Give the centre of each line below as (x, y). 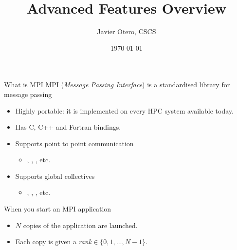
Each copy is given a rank (54, 241)
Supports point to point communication (74, 143)
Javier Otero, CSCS (127, 31)
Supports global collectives (55, 176)
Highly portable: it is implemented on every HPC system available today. (124, 110)
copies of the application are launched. (80, 225)
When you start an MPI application (58, 209)
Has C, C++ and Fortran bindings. (68, 127)
